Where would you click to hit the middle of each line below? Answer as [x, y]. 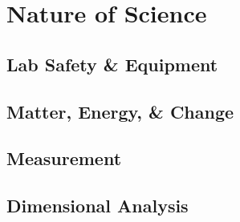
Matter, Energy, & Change [120, 111]
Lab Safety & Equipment [112, 64]
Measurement [64, 158]
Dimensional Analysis [98, 206]
